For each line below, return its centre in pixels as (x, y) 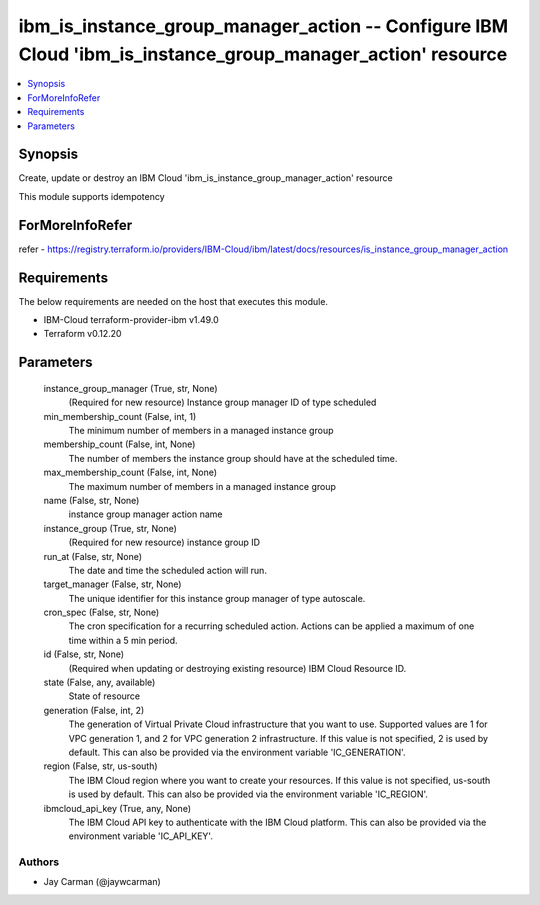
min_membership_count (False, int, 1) (120, 416)
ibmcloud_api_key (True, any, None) (117, 808)
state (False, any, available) (99, 682)
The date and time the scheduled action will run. (167, 570)
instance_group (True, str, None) (110, 528)
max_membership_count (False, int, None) (130, 472)
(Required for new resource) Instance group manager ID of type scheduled (222, 402)
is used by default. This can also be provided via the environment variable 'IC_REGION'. (248, 794)
